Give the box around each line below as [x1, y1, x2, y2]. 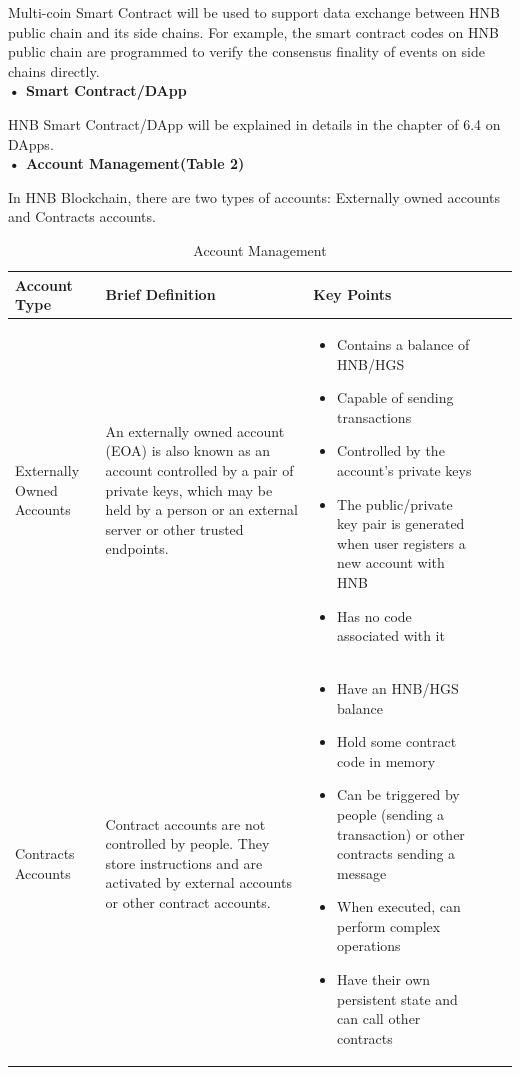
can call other [337, 1008, 421, 1029]
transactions [337, 406, 412, 427]
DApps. [8, 133, 54, 154]
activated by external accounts [105, 872, 292, 893]
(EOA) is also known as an [105, 440, 271, 461]
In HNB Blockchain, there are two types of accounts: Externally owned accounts [8, 186, 501, 207]
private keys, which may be [105, 479, 273, 500]
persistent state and [337, 988, 458, 1009]
